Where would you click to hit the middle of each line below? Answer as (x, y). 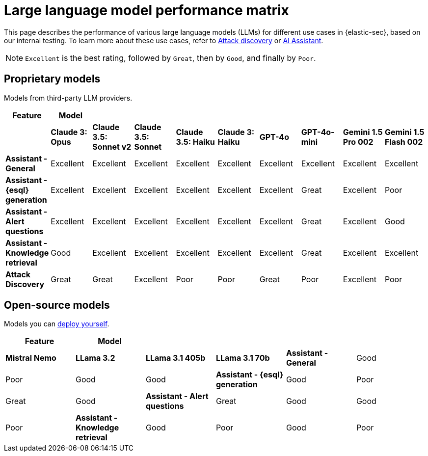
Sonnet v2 (112, 147)
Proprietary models (52, 79)
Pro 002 (358, 142)
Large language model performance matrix (147, 10)
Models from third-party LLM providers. (68, 98)
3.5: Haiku (195, 142)
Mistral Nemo (31, 358)
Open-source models (57, 305)
